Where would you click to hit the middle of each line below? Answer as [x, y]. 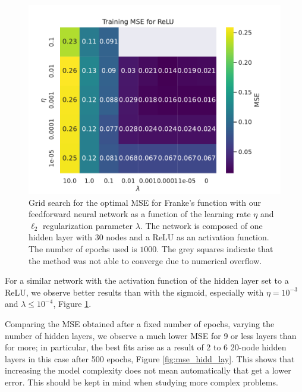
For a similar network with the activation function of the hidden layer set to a [147, 280]
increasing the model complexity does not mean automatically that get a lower [148, 370]
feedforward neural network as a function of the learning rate [140, 214]
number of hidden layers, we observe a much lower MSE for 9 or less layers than [151, 335]
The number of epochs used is [83, 248]
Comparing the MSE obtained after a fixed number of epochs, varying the [140, 323]
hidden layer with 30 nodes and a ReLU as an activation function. [149, 237]
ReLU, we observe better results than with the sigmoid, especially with [134, 292]
